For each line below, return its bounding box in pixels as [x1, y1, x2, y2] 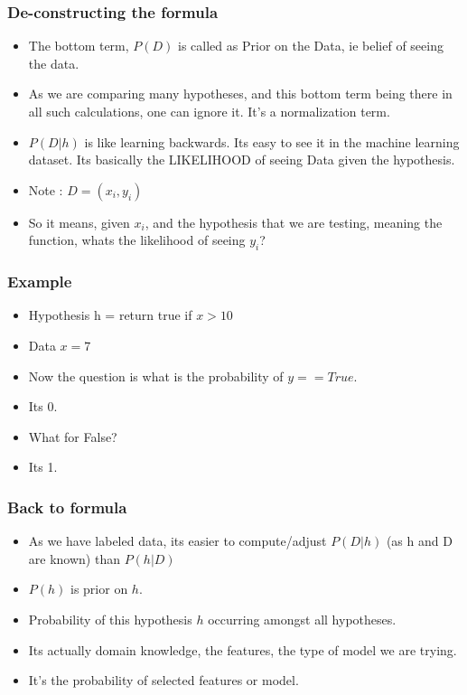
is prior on [70, 579, 128, 598]
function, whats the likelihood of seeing [28, 230, 246, 249]
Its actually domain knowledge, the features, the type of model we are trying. [28, 640, 457, 659]
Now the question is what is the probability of [28, 366, 284, 385]
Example [7, 270, 72, 293]
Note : [28, 180, 63, 199]
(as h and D [386, 531, 453, 550]
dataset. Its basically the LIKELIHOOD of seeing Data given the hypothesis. [28, 150, 455, 169]
